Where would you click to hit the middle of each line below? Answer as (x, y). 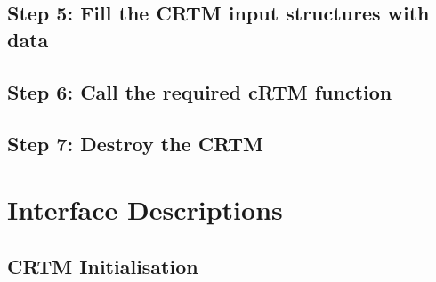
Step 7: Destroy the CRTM (136, 144)
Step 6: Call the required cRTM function (200, 91)
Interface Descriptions (145, 209)
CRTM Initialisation (103, 266)
